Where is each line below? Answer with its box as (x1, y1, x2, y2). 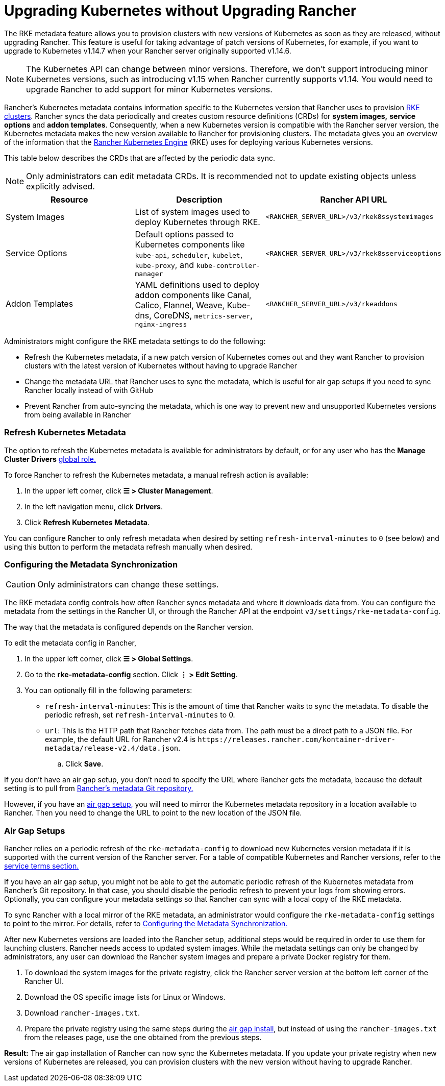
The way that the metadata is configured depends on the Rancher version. (4, 623, 254, 632)
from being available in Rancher (24, 410, 131, 419)
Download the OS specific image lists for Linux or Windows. (24, 993, 226, 1001)
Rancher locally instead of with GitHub (24, 385, 154, 394)
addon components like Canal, (135, 289, 252, 300)
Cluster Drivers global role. (4, 454, 96, 463)
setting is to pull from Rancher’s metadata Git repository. (4, 784, 193, 793)
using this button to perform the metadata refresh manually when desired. (4, 542, 253, 551)
